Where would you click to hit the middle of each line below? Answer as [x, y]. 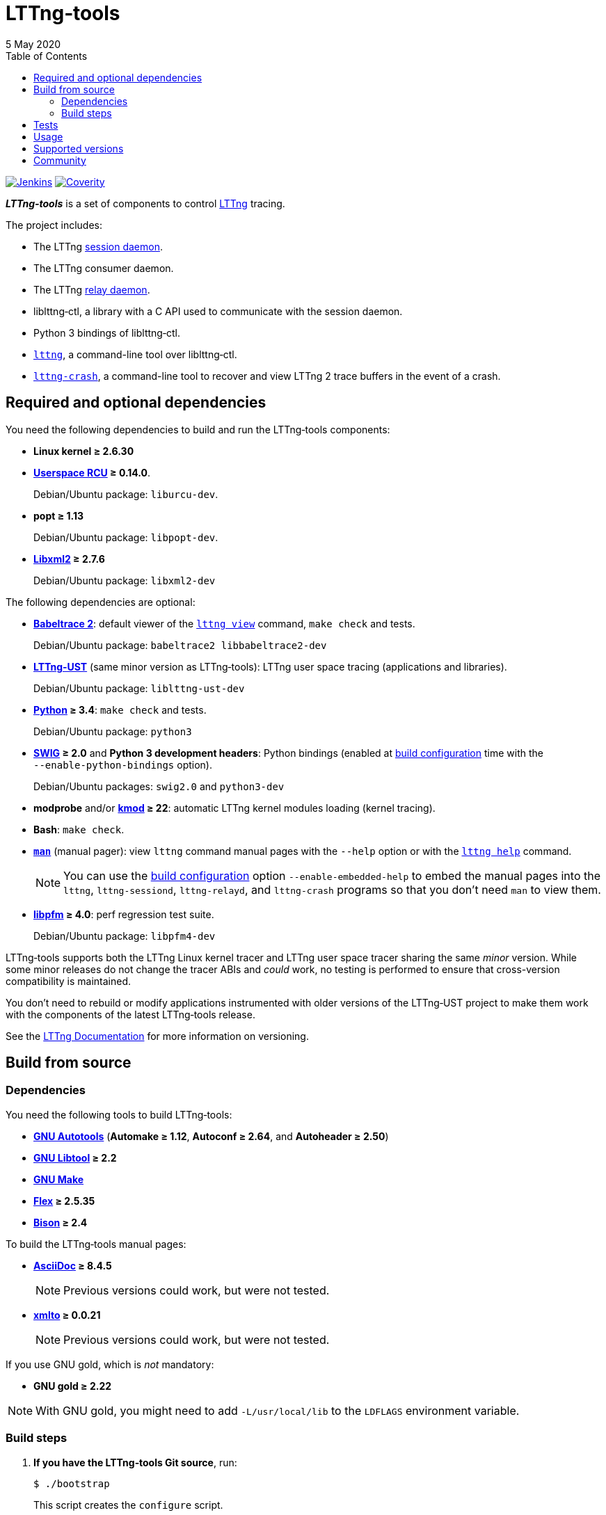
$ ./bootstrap [72, 1483]
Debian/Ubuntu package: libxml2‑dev [125, 580]
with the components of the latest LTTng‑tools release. [130, 1014]
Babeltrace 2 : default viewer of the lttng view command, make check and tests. [224, 623]
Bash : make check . [79, 829]
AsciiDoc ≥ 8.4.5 [73, 1265]
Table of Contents [47, 56]
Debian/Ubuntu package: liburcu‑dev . [126, 494]
